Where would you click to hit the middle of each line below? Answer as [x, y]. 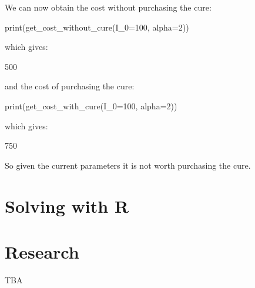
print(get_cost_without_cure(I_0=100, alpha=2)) [97, 27]
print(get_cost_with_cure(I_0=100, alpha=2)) [91, 106]
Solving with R [67, 205]
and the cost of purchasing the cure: [70, 86]
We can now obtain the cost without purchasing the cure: [108, 7]
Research [42, 251]
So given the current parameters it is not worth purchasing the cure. [128, 165]
